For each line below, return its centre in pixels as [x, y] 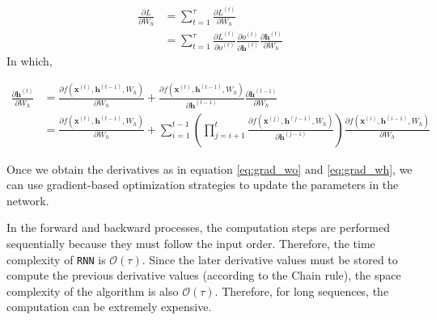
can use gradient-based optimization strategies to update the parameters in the [203, 185]
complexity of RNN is [56, 259]
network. [28, 200]
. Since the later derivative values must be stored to [270, 259]
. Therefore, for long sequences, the [302, 291]
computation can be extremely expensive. [109, 307]
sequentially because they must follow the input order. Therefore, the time [191, 244]
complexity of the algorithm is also [93, 291]
